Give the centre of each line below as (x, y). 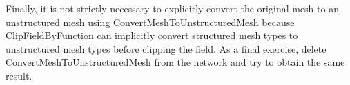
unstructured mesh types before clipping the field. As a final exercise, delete (166, 48)
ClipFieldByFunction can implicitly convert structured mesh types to (152, 35)
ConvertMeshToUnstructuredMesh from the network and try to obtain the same (175, 62)
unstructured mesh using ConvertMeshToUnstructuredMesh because (150, 22)
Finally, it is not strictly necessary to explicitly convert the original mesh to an (172, 8)
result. (19, 75)
